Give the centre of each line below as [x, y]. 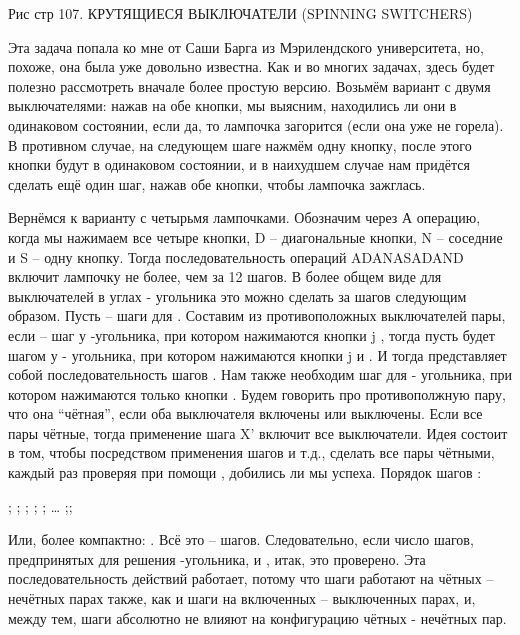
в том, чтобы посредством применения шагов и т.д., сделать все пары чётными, [251, 452]
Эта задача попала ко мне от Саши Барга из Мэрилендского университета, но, [246, 46]
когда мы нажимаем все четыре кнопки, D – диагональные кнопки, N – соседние [255, 236]
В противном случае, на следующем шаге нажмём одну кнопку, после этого [240, 144]
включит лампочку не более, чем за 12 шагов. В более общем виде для [225, 276]
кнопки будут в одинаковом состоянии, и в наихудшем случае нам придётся [239, 164]
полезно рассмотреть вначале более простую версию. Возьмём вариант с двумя [249, 85]
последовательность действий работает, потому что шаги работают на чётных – [251, 578]
